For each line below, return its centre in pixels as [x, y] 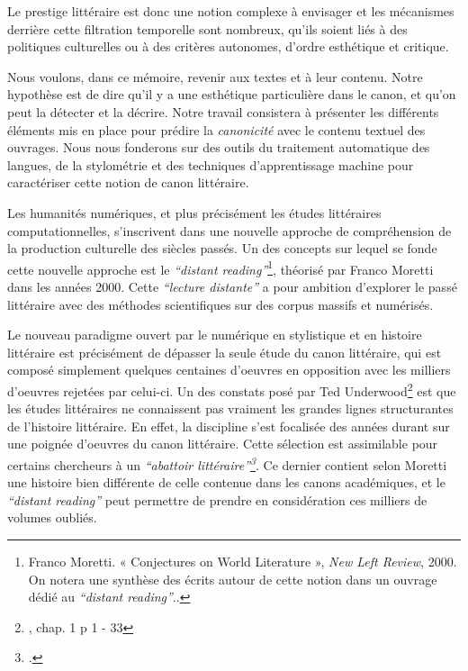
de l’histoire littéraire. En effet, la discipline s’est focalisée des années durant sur [229, 426]
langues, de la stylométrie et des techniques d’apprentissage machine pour [211, 164]
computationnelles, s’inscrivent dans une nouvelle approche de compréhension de [229, 230]
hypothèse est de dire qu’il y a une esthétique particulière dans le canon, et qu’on [232, 94]
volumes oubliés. [52, 517]
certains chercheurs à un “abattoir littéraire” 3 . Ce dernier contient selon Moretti [227, 463]
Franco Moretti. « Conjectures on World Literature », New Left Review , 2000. [243, 561]
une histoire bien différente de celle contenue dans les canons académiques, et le [226, 482]
